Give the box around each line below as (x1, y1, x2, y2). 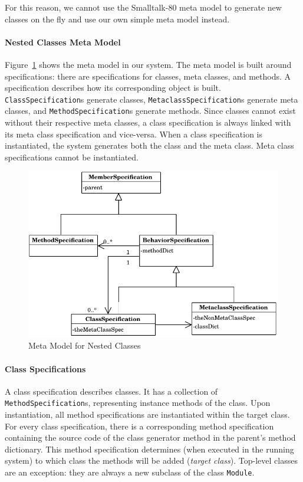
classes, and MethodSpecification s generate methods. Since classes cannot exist (5, 104, 296, 117)
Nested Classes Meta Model (5, 35, 121, 48)
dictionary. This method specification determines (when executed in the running (5, 442, 294, 455)
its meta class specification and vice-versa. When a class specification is (5, 127, 262, 140)
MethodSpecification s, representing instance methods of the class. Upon (5, 396, 271, 409)
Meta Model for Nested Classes (28, 339, 141, 352)
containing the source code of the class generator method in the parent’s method (5, 431, 296, 444)
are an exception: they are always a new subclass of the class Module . (5, 466, 255, 478)
